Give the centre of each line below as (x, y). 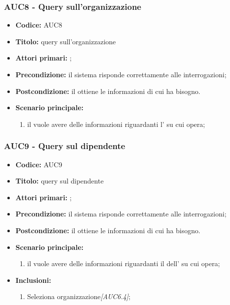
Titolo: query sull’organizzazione (66, 41)
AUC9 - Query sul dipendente (65, 146)
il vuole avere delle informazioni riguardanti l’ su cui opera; (116, 124)
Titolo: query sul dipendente (60, 181)
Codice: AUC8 (39, 25)
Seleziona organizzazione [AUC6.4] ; (79, 296)
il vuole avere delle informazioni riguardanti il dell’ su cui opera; (124, 263)
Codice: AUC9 (39, 164)
